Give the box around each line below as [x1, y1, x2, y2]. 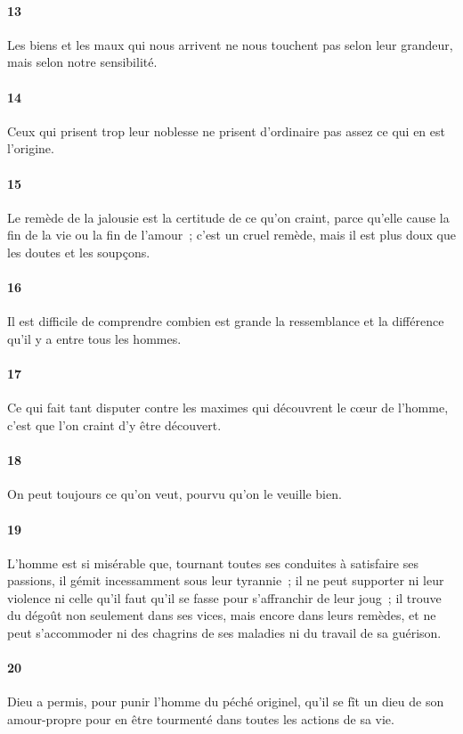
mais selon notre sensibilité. [7, 53, 158, 71]
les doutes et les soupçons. [7, 242, 150, 261]
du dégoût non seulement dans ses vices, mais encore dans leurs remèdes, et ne [7, 606, 436, 624]
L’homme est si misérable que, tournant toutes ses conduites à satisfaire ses [7, 553, 418, 572]
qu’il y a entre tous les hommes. [7, 329, 182, 347]
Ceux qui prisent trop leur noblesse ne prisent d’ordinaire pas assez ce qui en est [7, 121, 445, 140]
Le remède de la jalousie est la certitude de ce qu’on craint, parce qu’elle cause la [7, 208, 450, 226]
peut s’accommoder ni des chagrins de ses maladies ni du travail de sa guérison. [7, 624, 442, 642]
